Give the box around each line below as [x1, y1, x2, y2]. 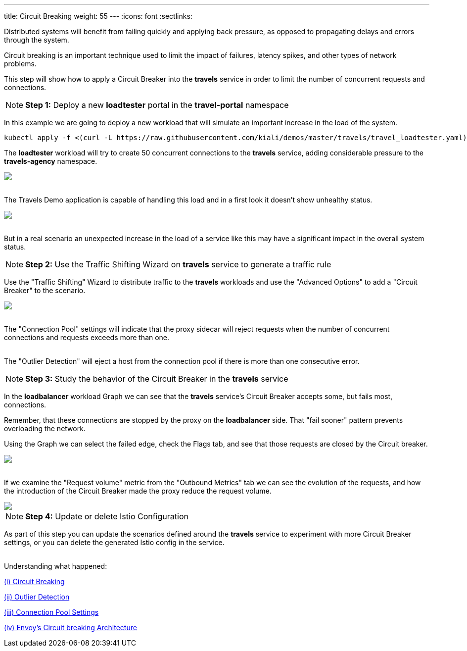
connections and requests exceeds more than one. [4, 333, 170, 342]
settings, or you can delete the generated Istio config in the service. [4, 538, 225, 547]
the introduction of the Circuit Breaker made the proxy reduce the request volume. [4, 487, 272, 495]
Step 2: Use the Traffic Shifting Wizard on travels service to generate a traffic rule [25, 259, 331, 269]
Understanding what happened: [4, 562, 107, 570]
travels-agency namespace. [4, 157, 97, 165]
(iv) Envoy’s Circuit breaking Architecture [4, 623, 137, 632]
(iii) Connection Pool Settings [4, 608, 99, 616]
